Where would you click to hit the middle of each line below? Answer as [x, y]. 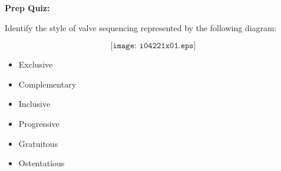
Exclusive [36, 64]
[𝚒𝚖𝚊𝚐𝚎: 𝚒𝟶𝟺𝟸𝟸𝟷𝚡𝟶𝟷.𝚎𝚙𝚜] [153, 46]
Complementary [47, 84]
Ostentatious [42, 163]
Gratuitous [38, 143]
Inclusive [34, 104]
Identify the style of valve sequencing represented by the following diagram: [141, 27]
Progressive [39, 123]
